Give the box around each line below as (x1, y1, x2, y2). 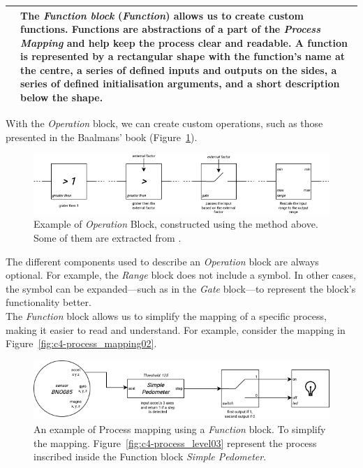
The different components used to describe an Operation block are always (6, 254, 319, 268)
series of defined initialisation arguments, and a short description (20, 76, 340, 91)
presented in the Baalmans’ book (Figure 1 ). (6, 129, 198, 144)
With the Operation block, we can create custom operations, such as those (6, 116, 323, 131)
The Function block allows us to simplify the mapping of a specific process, (6, 308, 327, 323)
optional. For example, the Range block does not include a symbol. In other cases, (6, 268, 356, 282)
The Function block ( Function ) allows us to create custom (20, 8, 304, 22)
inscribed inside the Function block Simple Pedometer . (34, 449, 267, 464)
